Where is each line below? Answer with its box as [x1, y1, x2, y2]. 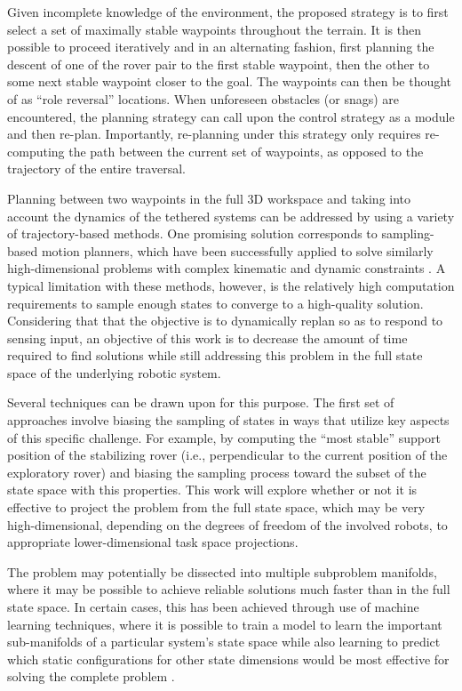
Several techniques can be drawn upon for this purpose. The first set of [7, 393, 394, 412]
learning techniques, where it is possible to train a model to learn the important [7, 615, 442, 633]
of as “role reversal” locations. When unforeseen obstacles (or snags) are [7, 89, 400, 108]
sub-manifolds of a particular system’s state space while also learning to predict [7, 632, 441, 651]
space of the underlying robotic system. [7, 363, 221, 382]
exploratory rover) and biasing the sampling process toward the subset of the [7, 462, 426, 481]
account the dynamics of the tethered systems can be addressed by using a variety [7, 206, 455, 225]
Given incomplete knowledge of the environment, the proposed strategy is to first [7, 3, 449, 20]
